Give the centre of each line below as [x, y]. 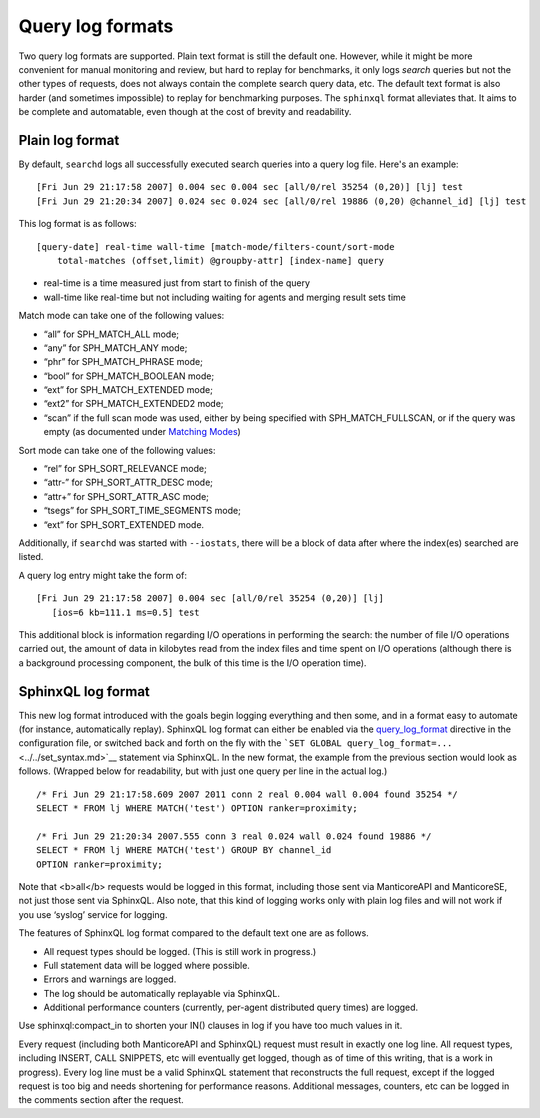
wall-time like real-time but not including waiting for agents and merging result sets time [225, 297]
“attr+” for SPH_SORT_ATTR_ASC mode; [126, 496]
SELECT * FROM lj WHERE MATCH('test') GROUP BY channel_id [184, 850]
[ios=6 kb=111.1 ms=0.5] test [125, 612]
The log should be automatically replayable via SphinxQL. [161, 993]
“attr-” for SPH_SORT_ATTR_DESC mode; [128, 482]
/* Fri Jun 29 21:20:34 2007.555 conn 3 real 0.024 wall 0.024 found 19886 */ [234, 836]
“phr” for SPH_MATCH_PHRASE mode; [123, 362]
